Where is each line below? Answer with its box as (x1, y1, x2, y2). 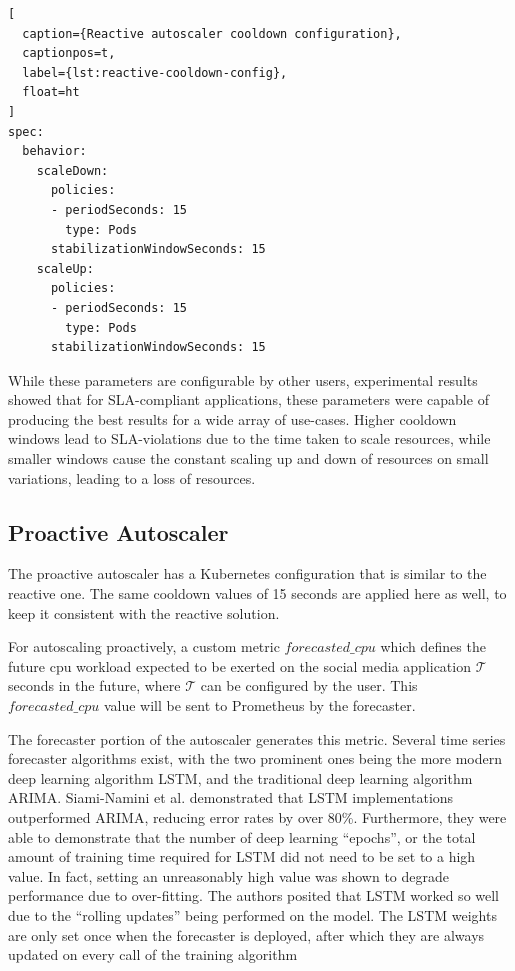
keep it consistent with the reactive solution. (8, 602, 280, 623)
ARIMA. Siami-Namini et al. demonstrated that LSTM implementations (8, 787, 454, 808)
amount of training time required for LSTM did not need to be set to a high (8, 846, 476, 867)
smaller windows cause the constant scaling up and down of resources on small (8, 448, 489, 469)
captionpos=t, (22, 46, 116, 61)
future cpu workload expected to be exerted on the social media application (8, 655, 471, 676)
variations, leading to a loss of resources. (8, 467, 256, 488)
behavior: (22, 144, 87, 159)
